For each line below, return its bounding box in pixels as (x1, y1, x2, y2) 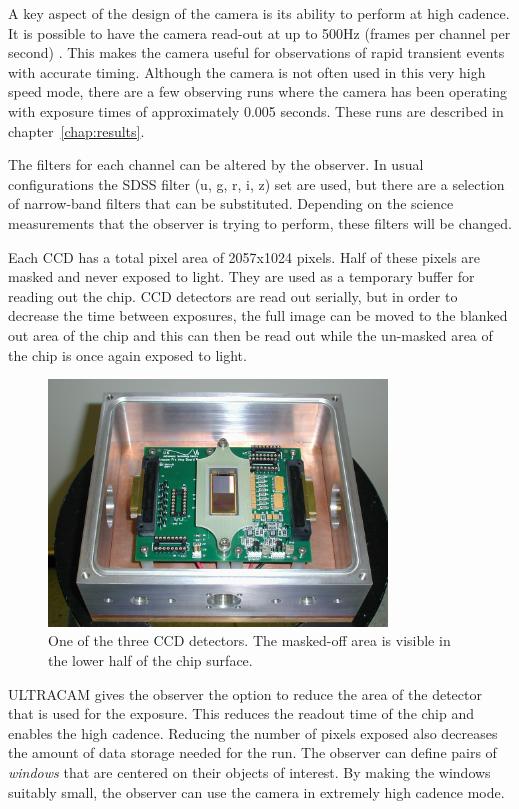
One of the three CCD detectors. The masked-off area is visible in (48, 630, 451, 651)
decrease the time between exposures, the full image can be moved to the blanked (8, 305, 508, 326)
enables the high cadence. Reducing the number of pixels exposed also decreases (8, 722, 498, 743)
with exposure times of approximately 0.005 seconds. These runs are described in (8, 100, 504, 121)
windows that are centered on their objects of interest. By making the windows (8, 762, 491, 783)
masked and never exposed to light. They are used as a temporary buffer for (8, 266, 475, 287)
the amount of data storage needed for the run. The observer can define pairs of (8, 742, 497, 763)
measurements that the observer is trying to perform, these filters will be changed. (8, 212, 512, 233)
